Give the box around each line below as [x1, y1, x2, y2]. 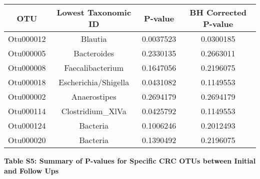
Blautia [81, 33, 107, 44]
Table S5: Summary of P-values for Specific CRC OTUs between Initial [4, 156, 256, 166]
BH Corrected [189, 6, 247, 18]
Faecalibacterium [64, 62, 123, 73]
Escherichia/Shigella [58, 76, 129, 88]
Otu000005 [8, 47, 46, 59]
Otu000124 [8, 120, 46, 131]
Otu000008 [8, 62, 46, 73]
